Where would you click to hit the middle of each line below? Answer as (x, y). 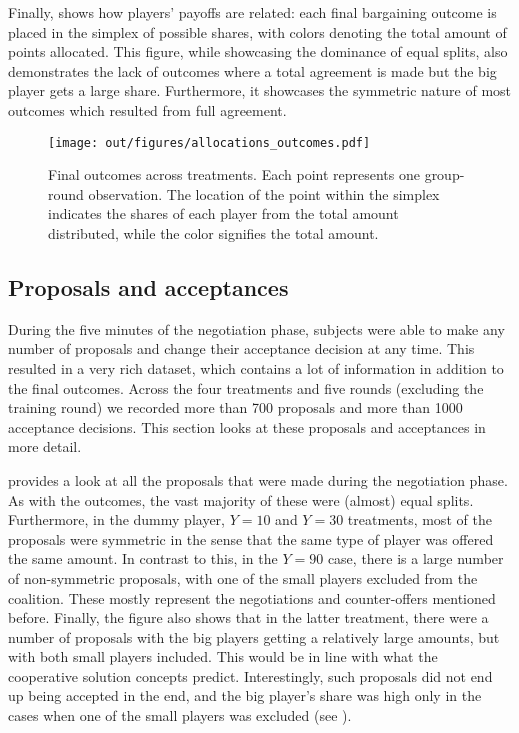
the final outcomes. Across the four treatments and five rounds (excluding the (246, 387)
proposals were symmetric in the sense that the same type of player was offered (251, 538)
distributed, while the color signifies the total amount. (213, 233)
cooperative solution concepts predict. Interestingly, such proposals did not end (250, 675)
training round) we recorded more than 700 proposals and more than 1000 (235, 407)
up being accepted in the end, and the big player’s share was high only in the (245, 695)
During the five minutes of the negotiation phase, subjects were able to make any (256, 328)
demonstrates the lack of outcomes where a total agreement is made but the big (252, 70)
